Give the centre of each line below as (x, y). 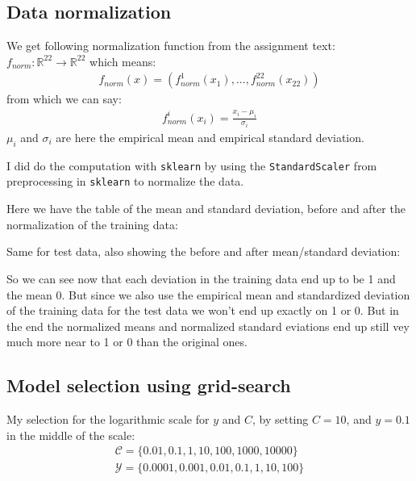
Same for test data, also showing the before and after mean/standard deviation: (204, 251)
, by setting (280, 419)
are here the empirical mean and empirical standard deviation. (210, 138)
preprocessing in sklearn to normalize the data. (125, 181)
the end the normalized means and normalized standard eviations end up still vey (208, 326)
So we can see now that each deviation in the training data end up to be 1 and (201, 278)
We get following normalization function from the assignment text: (171, 46)
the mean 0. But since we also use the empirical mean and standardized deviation (208, 294)
